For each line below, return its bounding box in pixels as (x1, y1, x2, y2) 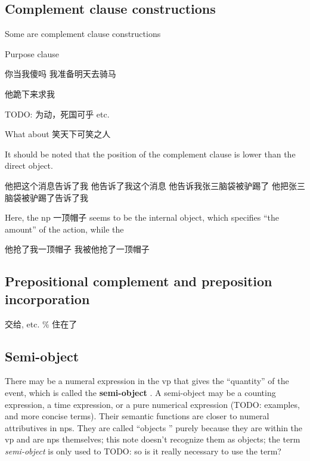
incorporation (5, 289, 90, 308)
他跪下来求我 (5, 87, 55, 100)
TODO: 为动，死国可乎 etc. (5, 107, 110, 120)
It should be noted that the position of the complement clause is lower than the (5, 147, 296, 160)
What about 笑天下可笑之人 (5, 128, 111, 140)
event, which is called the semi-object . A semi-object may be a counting (5, 386, 276, 398)
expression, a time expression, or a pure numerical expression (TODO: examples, (5, 398, 300, 410)
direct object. (5, 159, 53, 172)
